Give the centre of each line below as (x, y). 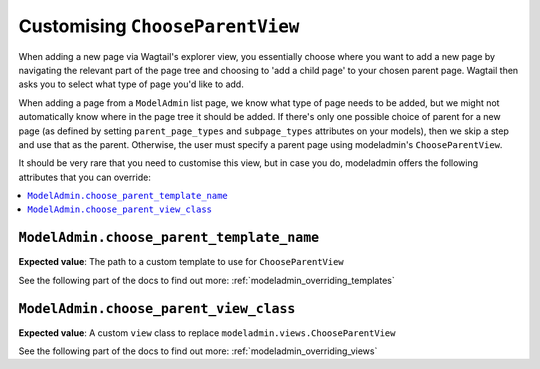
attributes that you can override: (85, 177)
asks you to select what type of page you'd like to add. (131, 84)
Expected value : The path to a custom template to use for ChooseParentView (181, 262)
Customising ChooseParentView (159, 26)
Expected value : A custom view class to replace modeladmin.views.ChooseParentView (207, 332)
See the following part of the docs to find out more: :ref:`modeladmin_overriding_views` (198, 351)
